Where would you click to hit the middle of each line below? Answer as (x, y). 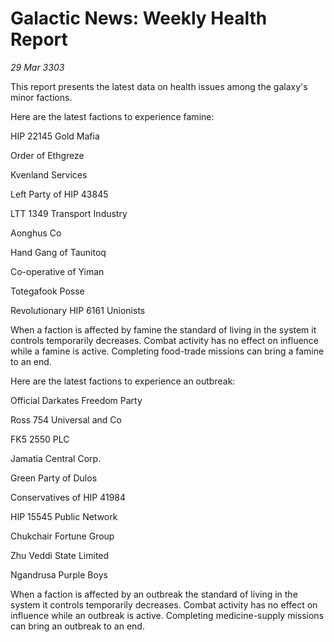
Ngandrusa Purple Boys (59, 574)
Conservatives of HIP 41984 (68, 497)
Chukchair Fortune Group (62, 536)
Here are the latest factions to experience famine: (112, 116)
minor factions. (41, 97)
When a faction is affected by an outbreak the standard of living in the (154, 594)
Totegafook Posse (47, 291)
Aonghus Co (36, 233)
